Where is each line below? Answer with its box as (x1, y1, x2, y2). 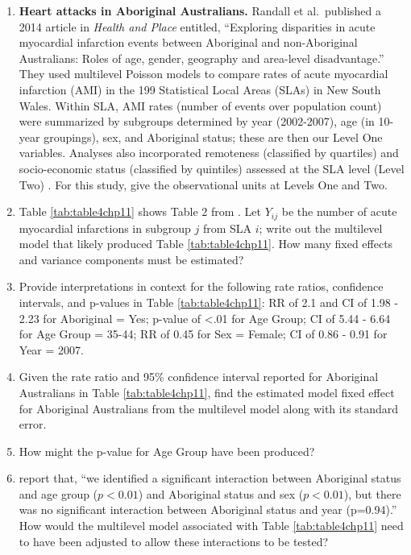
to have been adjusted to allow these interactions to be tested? (19, 532, 329, 549)
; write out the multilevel (259, 219, 383, 236)
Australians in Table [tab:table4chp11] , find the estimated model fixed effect (19, 383, 395, 400)
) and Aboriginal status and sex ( (138, 485, 304, 502)
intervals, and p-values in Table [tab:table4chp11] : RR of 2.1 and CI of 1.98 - (19, 293, 399, 310)
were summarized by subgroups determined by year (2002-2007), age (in (19, 113, 375, 130)
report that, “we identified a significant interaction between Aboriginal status (19, 470, 401, 487)
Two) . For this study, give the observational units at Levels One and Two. (19, 176, 388, 193)
